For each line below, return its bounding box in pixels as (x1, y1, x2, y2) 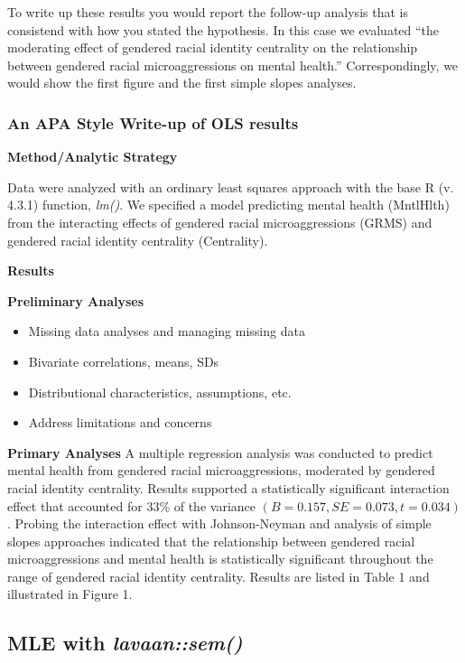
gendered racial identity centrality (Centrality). (7, 230, 268, 249)
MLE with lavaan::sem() (7, 629, 243, 657)
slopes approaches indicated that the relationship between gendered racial (7, 531, 415, 550)
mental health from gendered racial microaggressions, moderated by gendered (7, 461, 435, 480)
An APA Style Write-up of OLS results (7, 111, 299, 134)
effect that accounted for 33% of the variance (7, 496, 256, 515)
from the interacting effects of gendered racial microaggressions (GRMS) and (7, 212, 432, 231)
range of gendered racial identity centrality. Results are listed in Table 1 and (7, 566, 430, 585)
